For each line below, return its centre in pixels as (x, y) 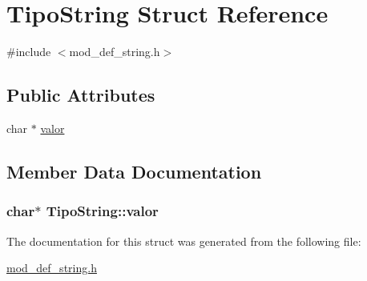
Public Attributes (81, 95)
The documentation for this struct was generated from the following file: (184, 241)
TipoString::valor (102, 211)
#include (29, 52)
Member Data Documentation (134, 171)
